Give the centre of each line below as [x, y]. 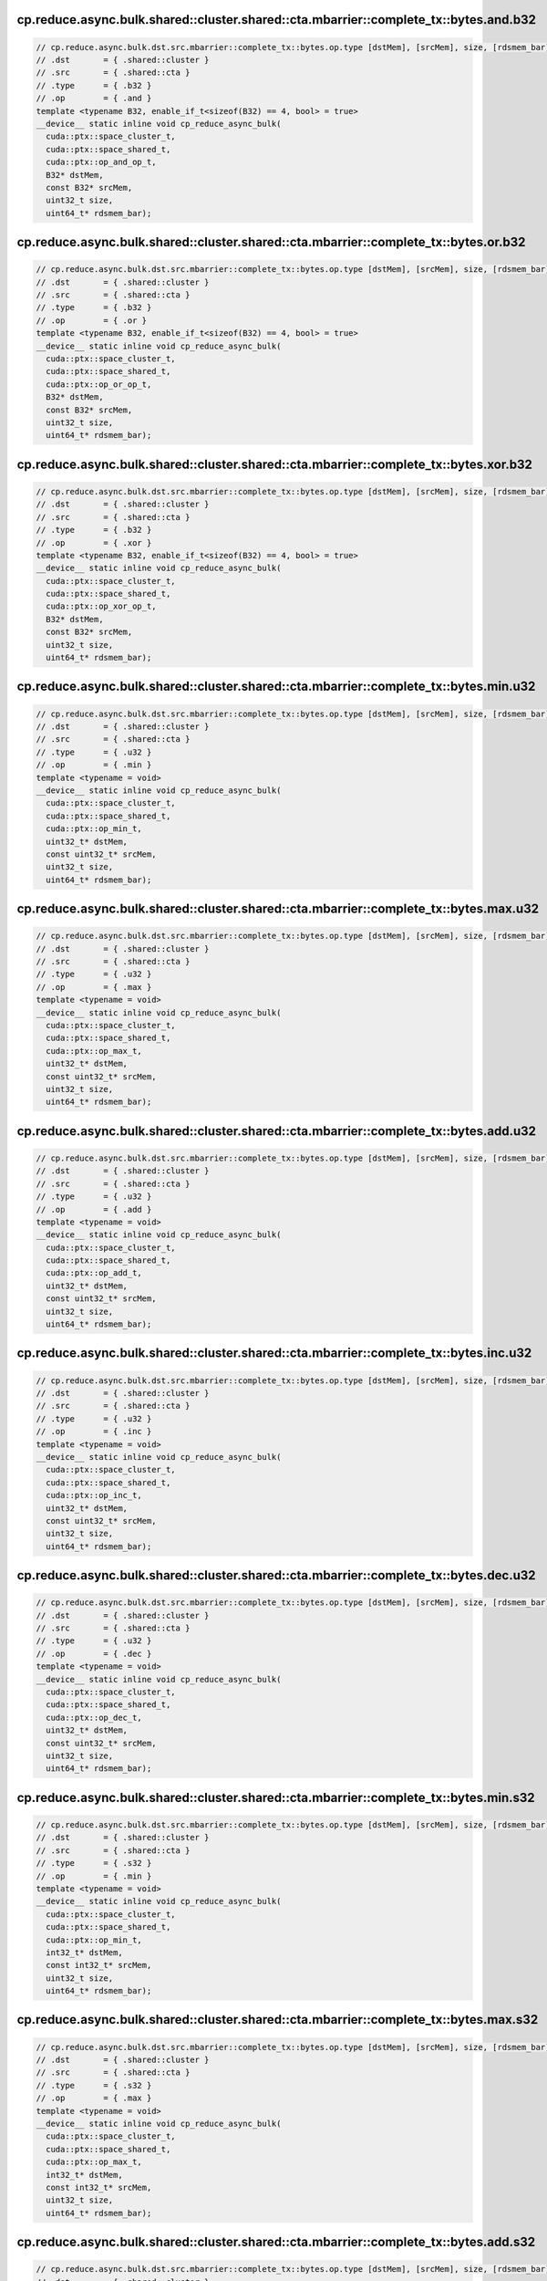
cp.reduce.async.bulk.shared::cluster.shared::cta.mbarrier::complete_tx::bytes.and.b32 [277, 20]
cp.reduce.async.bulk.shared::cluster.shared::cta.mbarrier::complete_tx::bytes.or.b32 [271, 242]
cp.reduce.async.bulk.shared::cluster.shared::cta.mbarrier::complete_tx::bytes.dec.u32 [277, 1575]
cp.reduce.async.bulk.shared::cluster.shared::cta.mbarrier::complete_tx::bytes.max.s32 [278, 2020]
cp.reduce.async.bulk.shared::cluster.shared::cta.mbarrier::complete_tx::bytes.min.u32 [276, 687]
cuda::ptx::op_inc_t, [94, 1495]
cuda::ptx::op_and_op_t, [101, 162]
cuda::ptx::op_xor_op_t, [101, 606]
